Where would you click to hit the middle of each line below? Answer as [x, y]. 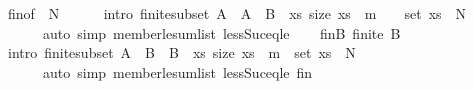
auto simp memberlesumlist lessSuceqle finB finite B [221, 32]
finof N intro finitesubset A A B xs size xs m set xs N [237, 13]
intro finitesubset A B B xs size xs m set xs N [181, 52]
